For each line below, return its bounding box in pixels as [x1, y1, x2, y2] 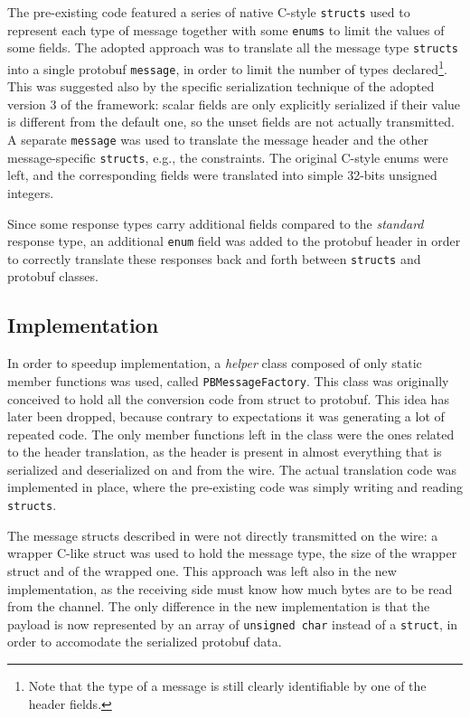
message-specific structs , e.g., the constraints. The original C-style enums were [7, 147, 448, 166]
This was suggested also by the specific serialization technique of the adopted [7, 77, 435, 96]
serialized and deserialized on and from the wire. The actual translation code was [7, 459, 457, 478]
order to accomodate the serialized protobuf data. [7, 632, 282, 651]
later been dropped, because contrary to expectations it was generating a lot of [7, 407, 445, 426]
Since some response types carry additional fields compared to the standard [7, 213, 424, 232]
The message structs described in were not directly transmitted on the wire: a [7, 525, 438, 544]
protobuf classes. [7, 267, 99, 286]
